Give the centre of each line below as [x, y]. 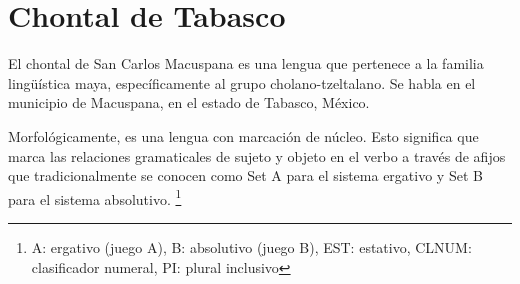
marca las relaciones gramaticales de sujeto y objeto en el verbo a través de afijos [257, 155]
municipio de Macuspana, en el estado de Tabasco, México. [189, 102]
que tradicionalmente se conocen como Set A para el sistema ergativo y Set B [245, 175]
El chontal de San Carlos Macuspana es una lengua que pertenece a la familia [246, 63]
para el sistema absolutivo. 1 [95, 197]
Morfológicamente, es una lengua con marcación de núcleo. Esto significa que [243, 135]
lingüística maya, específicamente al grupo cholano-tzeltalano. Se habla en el [242, 82]
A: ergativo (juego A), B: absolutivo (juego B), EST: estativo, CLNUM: [251, 246]
